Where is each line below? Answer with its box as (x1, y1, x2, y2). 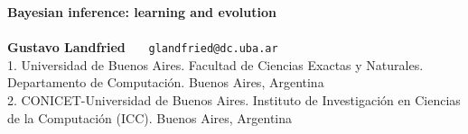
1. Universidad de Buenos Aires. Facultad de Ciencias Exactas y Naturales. (7, 55, 424, 74)
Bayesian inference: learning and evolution (7, 3, 277, 21)
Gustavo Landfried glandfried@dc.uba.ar (7, 38, 278, 57)
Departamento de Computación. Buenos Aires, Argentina (7, 73, 324, 92)
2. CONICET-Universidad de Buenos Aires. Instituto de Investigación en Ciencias (7, 91, 461, 110)
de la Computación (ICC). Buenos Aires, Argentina (7, 108, 293, 127)
